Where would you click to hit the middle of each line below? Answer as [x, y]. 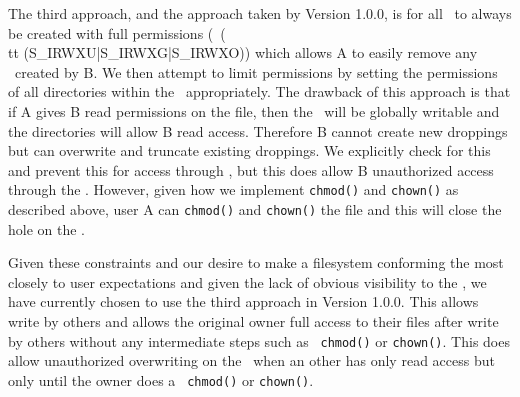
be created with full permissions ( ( [117, 32]
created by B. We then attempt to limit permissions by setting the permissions [256, 71]
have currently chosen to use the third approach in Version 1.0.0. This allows [243, 301]
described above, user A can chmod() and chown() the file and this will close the [255, 209]
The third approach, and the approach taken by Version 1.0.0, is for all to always [260, 13]
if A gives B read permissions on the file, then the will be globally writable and [254, 110]
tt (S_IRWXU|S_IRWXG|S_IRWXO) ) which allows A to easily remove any [243, 52]
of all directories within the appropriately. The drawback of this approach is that [259, 91]
